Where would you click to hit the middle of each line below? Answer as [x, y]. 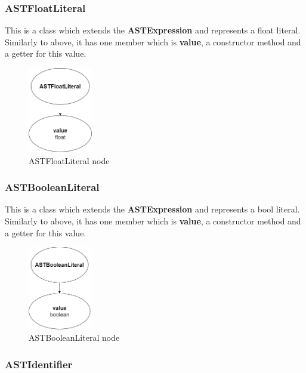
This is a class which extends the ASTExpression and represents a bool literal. [152, 209]
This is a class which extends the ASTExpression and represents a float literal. [153, 30]
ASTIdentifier [39, 364]
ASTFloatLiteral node [69, 160]
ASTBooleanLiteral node [74, 337]
